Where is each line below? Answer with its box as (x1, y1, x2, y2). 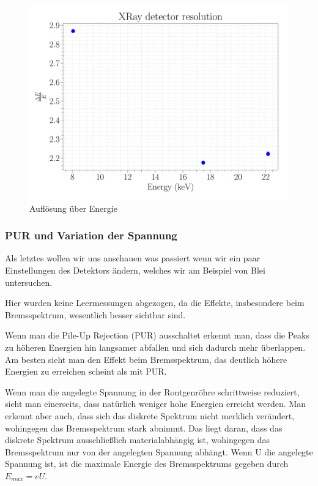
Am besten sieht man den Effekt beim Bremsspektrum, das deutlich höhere (5, 353, 287, 365)
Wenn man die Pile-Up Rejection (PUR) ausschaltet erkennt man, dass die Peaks (5, 329, 309, 342)
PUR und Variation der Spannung (5, 228, 177, 243)
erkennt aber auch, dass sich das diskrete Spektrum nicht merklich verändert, (5, 409, 295, 422)
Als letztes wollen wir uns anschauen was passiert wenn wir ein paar (5, 252, 261, 264)
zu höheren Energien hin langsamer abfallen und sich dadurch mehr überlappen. (5, 340, 306, 353)
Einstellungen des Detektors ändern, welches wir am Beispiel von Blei (5, 264, 265, 276)
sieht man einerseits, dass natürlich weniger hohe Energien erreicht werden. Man (5, 397, 306, 410)
